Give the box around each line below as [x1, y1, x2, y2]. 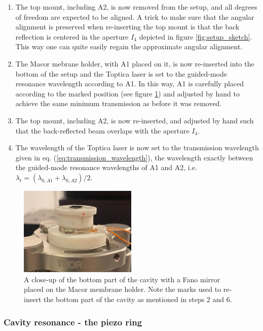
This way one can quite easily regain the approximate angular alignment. [15, 41, 243, 52]
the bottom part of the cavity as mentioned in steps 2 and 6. [44, 294, 232, 305]
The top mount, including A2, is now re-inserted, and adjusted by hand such [15, 115, 254, 125]
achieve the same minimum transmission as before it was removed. [15, 98, 222, 109]
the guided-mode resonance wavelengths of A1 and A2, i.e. [15, 162, 197, 173]
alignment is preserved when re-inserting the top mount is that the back [15, 21, 240, 32]
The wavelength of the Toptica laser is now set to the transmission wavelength [15, 142, 259, 153]
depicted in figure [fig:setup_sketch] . [139, 31, 252, 42]
